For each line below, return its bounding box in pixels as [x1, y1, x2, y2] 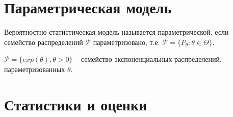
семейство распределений [4, 36, 83, 47]
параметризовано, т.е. [93, 36, 160, 47]
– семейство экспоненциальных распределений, [75, 54, 222, 64]
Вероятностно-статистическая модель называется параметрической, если [4, 27, 229, 37]
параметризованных [4, 63, 65, 74]
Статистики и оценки [4, 93, 147, 114]
